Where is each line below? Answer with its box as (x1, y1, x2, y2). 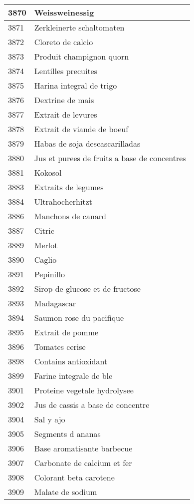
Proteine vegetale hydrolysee (34, 384, 134, 396)
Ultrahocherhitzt (34, 196, 92, 207)
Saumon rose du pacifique (34, 312, 124, 323)
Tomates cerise (34, 341, 86, 352)
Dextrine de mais (34, 94, 94, 106)
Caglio (34, 254, 57, 265)
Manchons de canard (34, 210, 106, 222)
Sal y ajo (34, 413, 65, 425)
